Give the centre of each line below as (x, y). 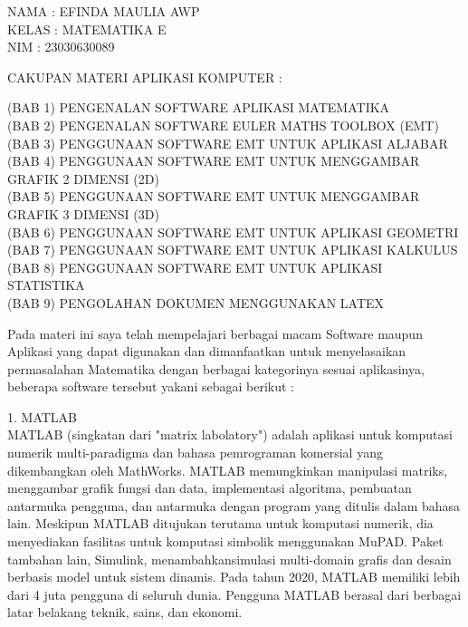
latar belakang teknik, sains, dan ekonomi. (125, 612)
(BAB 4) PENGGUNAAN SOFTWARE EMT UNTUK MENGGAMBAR (214, 161)
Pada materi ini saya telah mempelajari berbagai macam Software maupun (215, 333)
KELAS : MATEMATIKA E (87, 29)
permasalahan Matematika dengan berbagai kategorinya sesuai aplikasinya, (216, 368)
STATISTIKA (46, 285)
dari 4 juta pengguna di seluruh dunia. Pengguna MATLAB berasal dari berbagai (234, 594)
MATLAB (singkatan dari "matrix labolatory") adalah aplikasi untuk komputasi (230, 434)
